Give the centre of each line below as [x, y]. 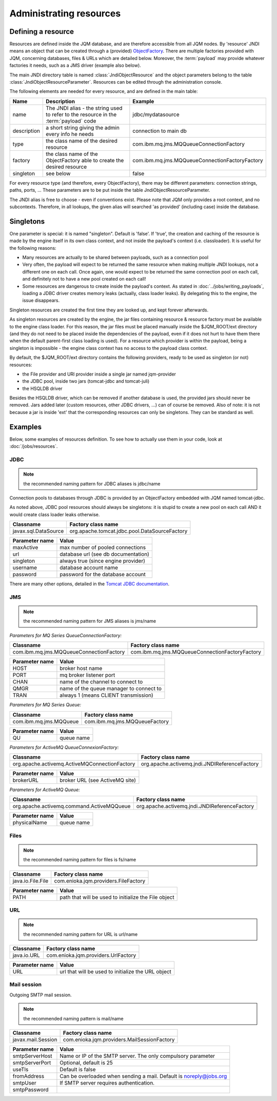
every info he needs [70, 134]
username [25, 568]
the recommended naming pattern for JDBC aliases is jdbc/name [92, 484]
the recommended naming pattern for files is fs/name [80, 860]
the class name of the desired [81, 141]
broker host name [81, 669]
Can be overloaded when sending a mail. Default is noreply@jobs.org [143, 1076]
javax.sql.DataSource [38, 531]
